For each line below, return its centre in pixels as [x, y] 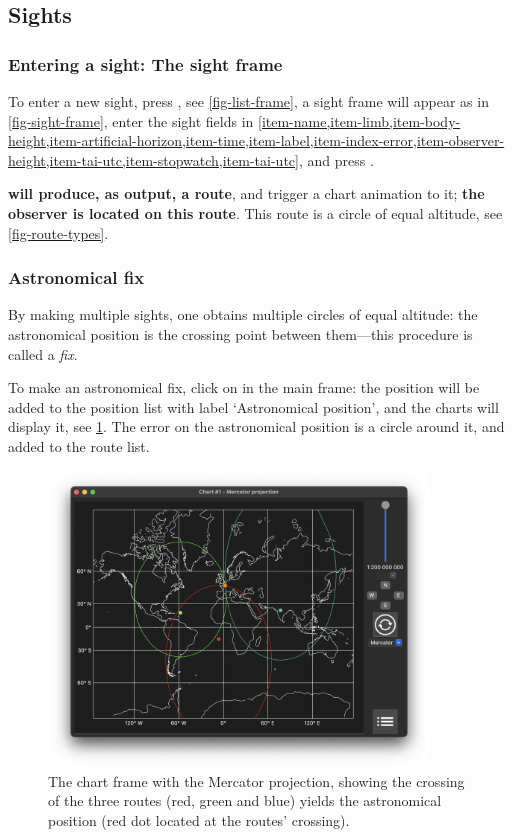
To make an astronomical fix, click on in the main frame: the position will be [244, 387]
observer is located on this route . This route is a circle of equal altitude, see [255, 212]
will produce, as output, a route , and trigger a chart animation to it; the [246, 193]
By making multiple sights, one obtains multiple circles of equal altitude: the [243, 314]
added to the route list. [79, 445]
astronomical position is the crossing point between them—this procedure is [240, 333]
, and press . [336, 159]
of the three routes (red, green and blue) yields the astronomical [245, 800]
